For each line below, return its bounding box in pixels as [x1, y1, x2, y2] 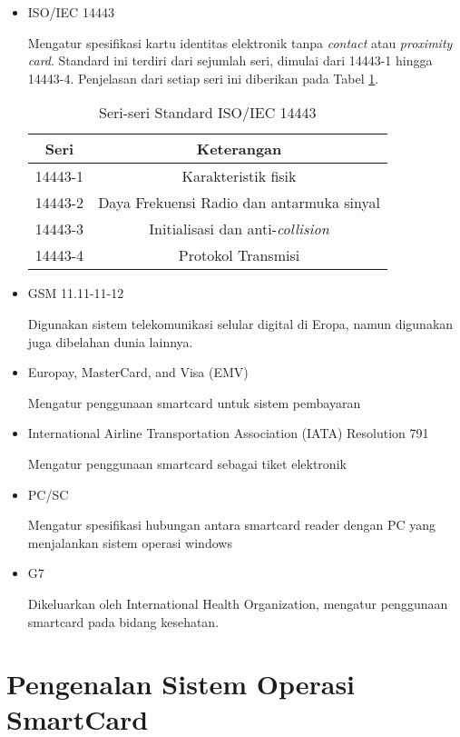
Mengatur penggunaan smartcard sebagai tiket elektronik [27, 453, 347, 473]
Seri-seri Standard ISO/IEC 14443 [99, 102, 317, 124]
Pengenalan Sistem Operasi [6, 665, 356, 702]
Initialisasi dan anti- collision [149, 218, 329, 240]
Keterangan [196, 138, 282, 160]
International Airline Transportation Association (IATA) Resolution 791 [27, 423, 429, 443]
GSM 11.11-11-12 [27, 284, 124, 303]
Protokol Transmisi [178, 244, 300, 266]
